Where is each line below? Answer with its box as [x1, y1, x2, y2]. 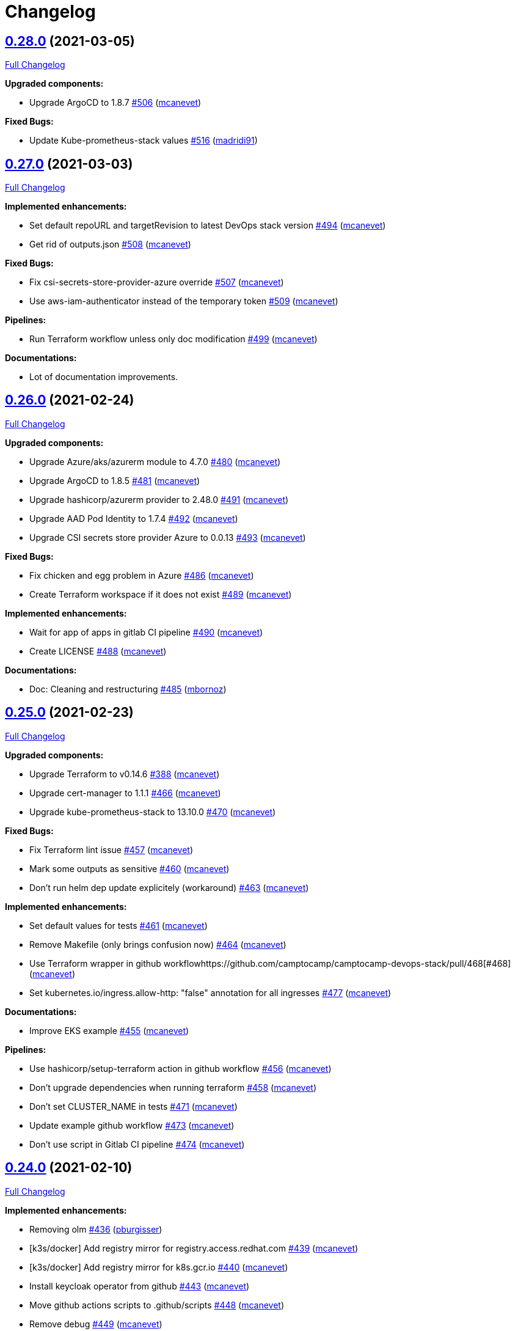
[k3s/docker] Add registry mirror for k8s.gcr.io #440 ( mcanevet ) [29, 1261, 288, 1272]
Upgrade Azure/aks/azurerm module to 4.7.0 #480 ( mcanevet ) [29, 456, 281, 467]
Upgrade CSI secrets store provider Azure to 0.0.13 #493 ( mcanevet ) [29, 532, 306, 543]
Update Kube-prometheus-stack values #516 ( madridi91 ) [29, 135, 258, 146]
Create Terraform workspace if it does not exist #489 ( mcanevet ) [29, 588, 292, 599]
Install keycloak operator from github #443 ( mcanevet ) [29, 1280, 250, 1291]
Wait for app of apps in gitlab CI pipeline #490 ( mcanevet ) [29, 626, 263, 637]
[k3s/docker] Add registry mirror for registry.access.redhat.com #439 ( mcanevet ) [29, 1242, 359, 1253]
